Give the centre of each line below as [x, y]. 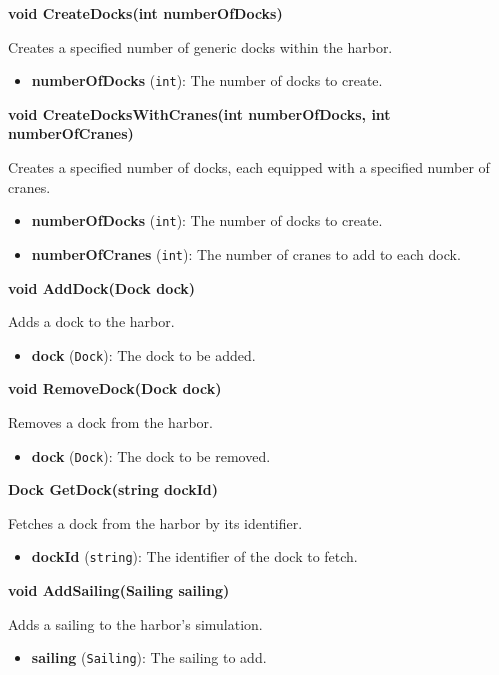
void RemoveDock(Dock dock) [115, 388]
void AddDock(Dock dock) [102, 287]
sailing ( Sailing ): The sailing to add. [149, 657]
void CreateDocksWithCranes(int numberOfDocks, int [199, 113]
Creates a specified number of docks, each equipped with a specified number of [249, 167]
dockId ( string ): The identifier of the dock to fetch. [194, 556]
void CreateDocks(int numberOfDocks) [145, 13]
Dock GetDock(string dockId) [113, 489]
